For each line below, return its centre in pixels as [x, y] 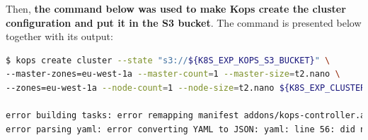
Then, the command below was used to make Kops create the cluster [176, 8]
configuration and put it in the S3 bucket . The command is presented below [184, 22]
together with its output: [59, 36]
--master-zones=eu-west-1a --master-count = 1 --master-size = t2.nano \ [173, 74]
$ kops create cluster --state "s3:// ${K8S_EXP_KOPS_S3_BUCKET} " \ [168, 60]
